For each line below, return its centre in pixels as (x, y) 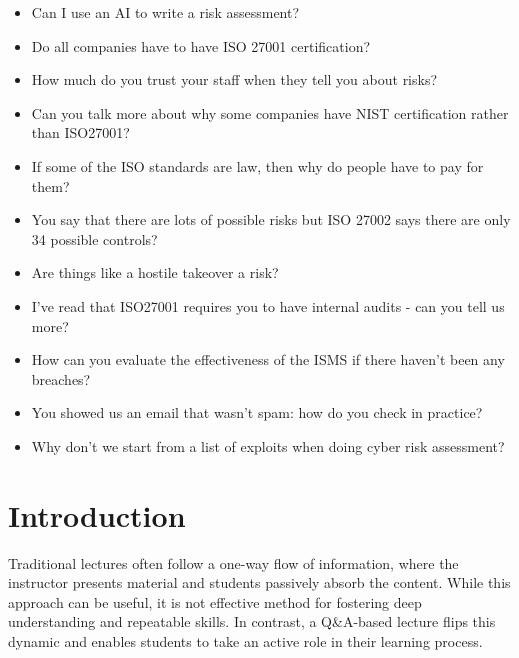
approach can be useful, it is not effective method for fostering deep (215, 601)
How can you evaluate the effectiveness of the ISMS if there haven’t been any (268, 359)
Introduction (97, 514)
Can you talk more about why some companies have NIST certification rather (270, 112)
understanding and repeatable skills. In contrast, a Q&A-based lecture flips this (252, 621)
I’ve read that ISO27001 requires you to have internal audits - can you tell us (268, 305)
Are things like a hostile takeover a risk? (155, 272)
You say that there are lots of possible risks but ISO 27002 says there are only (271, 219)
